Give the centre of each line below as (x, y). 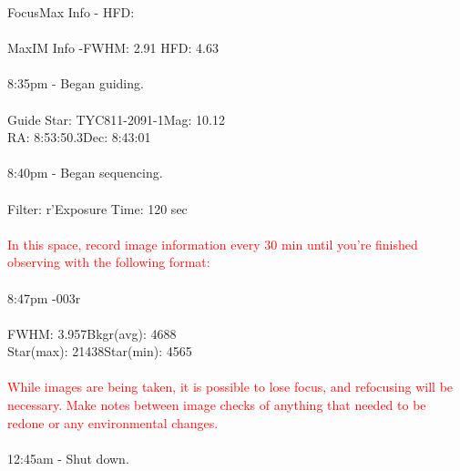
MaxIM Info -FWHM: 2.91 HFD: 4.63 (113, 48)
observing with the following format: (109, 262)
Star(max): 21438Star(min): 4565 (100, 351)
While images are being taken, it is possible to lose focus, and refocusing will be (230, 387)
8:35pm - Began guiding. (76, 83)
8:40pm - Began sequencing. (85, 173)
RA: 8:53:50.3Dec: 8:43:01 (79, 137)
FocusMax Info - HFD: (71, 12)
